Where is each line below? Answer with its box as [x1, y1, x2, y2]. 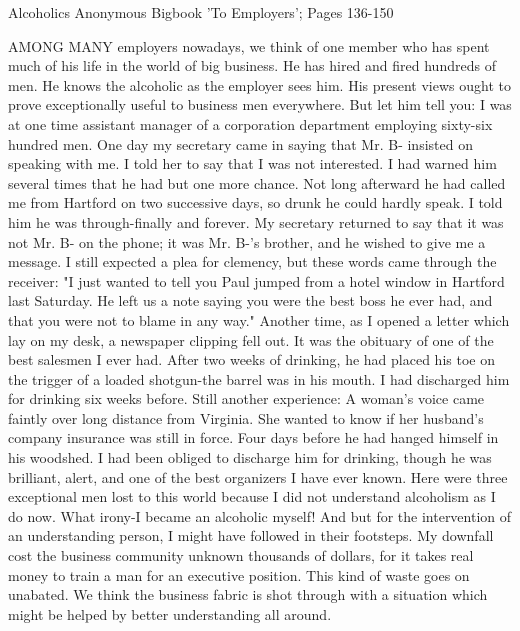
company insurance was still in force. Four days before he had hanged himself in [8, 427, 499, 448]
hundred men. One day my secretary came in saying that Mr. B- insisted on [8, 133, 473, 154]
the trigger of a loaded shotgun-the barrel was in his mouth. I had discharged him [8, 368, 510, 389]
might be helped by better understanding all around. [8, 603, 332, 624]
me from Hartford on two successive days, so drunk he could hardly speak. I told [8, 192, 503, 213]
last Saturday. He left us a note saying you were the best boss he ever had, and [8, 290, 493, 311]
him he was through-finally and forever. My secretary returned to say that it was [8, 211, 504, 232]
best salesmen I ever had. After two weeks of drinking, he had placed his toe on [8, 349, 495, 370]
